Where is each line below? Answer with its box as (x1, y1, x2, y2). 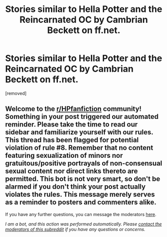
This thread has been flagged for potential (5, 136, 139, 144)
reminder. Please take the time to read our (5, 120, 138, 129)
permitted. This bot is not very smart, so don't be (5, 175, 161, 183)
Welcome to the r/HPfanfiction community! (5, 105, 142, 113)
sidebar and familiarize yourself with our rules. (5, 128, 154, 136)
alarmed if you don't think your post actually (5, 183, 146, 191)
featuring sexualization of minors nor (5, 151, 123, 160)
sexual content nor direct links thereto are (5, 167, 138, 175)
